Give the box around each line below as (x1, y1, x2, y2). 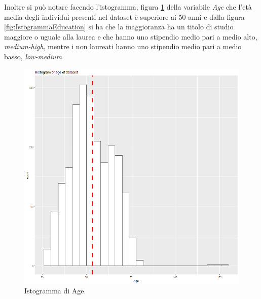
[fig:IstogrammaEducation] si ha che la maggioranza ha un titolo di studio (4, 21, 234, 32)
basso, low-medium (4, 51, 62, 61)
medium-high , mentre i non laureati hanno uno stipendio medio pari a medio (4, 41, 242, 52)
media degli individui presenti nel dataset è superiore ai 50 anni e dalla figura (4, 11, 245, 22)
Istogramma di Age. (24, 285, 86, 296)
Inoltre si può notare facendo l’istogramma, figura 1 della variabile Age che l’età (4, 2, 252, 12)
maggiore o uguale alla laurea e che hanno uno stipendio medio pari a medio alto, (4, 31, 257, 42)
